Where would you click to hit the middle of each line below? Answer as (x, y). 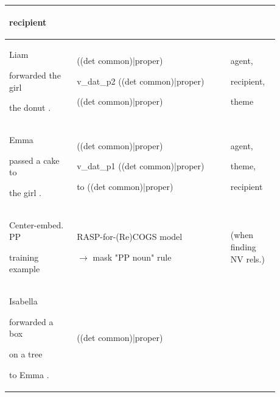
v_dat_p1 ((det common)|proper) (141, 166)
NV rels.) (247, 258)
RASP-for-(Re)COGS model (130, 237)
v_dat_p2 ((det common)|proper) (141, 81)
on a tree (26, 354)
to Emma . (29, 374)
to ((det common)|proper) (125, 186)
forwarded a (31, 321)
